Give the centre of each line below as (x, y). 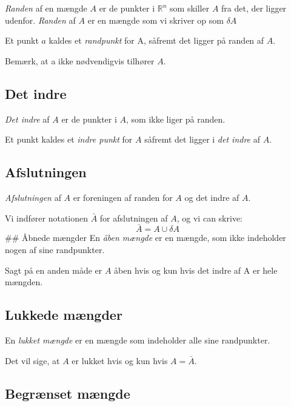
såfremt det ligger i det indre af (202, 139)
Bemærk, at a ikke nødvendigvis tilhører (80, 60)
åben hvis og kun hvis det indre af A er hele (196, 270)
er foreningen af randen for (123, 197)
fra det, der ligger (254, 8)
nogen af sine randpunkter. (55, 249)
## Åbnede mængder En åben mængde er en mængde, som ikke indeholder (145, 238)
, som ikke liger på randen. (176, 119)
